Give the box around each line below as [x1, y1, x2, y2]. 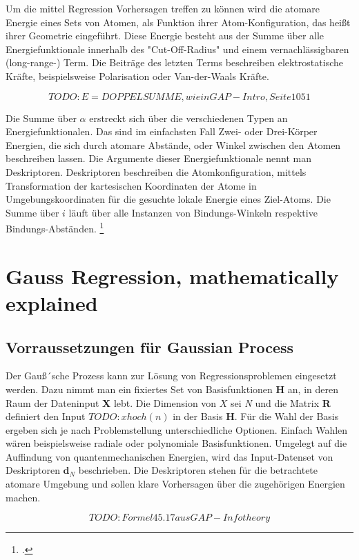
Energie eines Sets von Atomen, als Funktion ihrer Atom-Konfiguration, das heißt [6, 14, 351, 29]
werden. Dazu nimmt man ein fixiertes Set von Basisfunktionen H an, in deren [6, 381, 338, 396]
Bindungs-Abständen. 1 [6, 219, 104, 235]
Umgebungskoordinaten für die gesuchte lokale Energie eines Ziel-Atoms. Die [6, 192, 331, 206]
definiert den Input [6, 409, 86, 423]
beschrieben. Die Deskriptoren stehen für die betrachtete [78, 463, 318, 477]
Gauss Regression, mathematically [6, 261, 339, 290]
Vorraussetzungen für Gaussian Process [6, 336, 294, 357]
